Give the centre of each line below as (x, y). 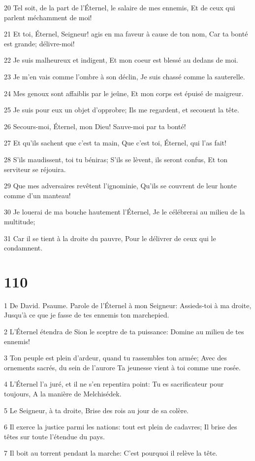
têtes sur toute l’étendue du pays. (54, 436)
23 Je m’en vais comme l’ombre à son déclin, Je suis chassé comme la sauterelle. (125, 76)
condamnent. (23, 248)
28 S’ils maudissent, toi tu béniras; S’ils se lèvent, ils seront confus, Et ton (116, 159)
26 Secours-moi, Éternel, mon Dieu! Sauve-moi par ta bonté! (95, 126)
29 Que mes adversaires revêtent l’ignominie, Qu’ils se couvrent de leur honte (120, 186)
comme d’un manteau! (37, 195)
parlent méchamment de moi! (48, 17)
